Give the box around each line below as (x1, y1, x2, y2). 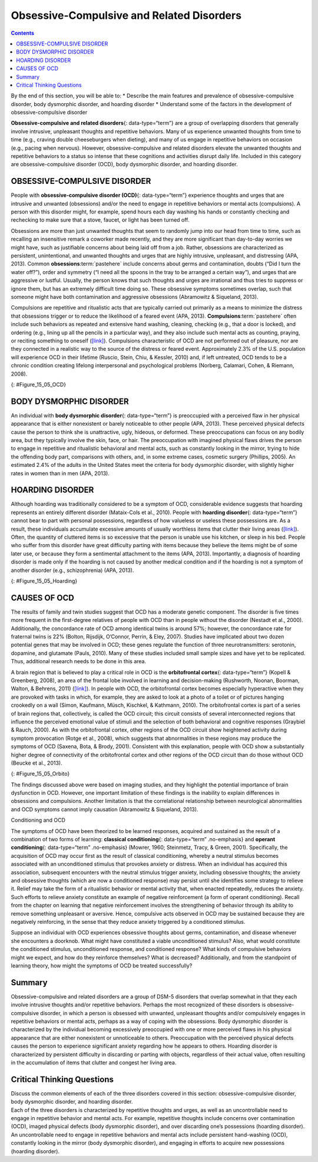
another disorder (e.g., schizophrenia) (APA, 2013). (11, 567, 134, 574)
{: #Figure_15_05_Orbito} (11, 770, 70, 778)
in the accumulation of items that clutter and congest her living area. (11, 1059, 177, 1066)
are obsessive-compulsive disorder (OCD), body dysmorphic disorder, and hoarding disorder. (11, 161, 238, 168)
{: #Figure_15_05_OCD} (11, 381, 67, 388)
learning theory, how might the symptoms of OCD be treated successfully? (11, 962, 193, 969)
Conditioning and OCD (11, 817, 66, 824)
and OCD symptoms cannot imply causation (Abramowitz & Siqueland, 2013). (11, 805, 198, 813)
